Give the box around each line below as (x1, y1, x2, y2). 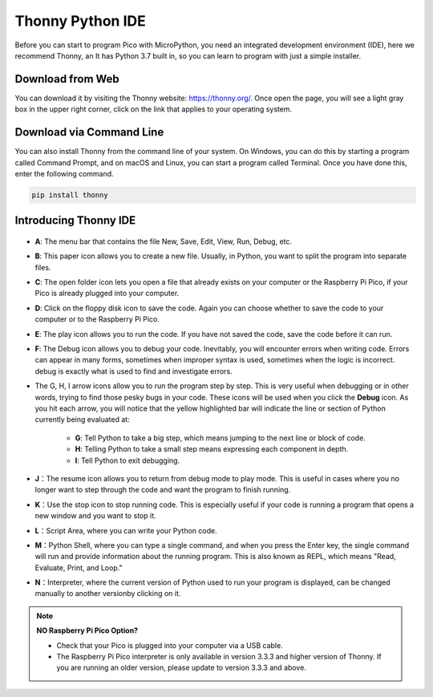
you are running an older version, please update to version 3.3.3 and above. (56, 663, 306, 673)
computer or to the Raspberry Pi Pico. (34, 314, 160, 324)
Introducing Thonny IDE (14, 213, 136, 228)
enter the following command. (14, 168, 114, 178)
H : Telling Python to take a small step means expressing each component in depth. (75, 444, 349, 454)
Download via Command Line (14, 125, 164, 140)
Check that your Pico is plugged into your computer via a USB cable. (56, 640, 284, 650)
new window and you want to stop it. (34, 511, 156, 521)
